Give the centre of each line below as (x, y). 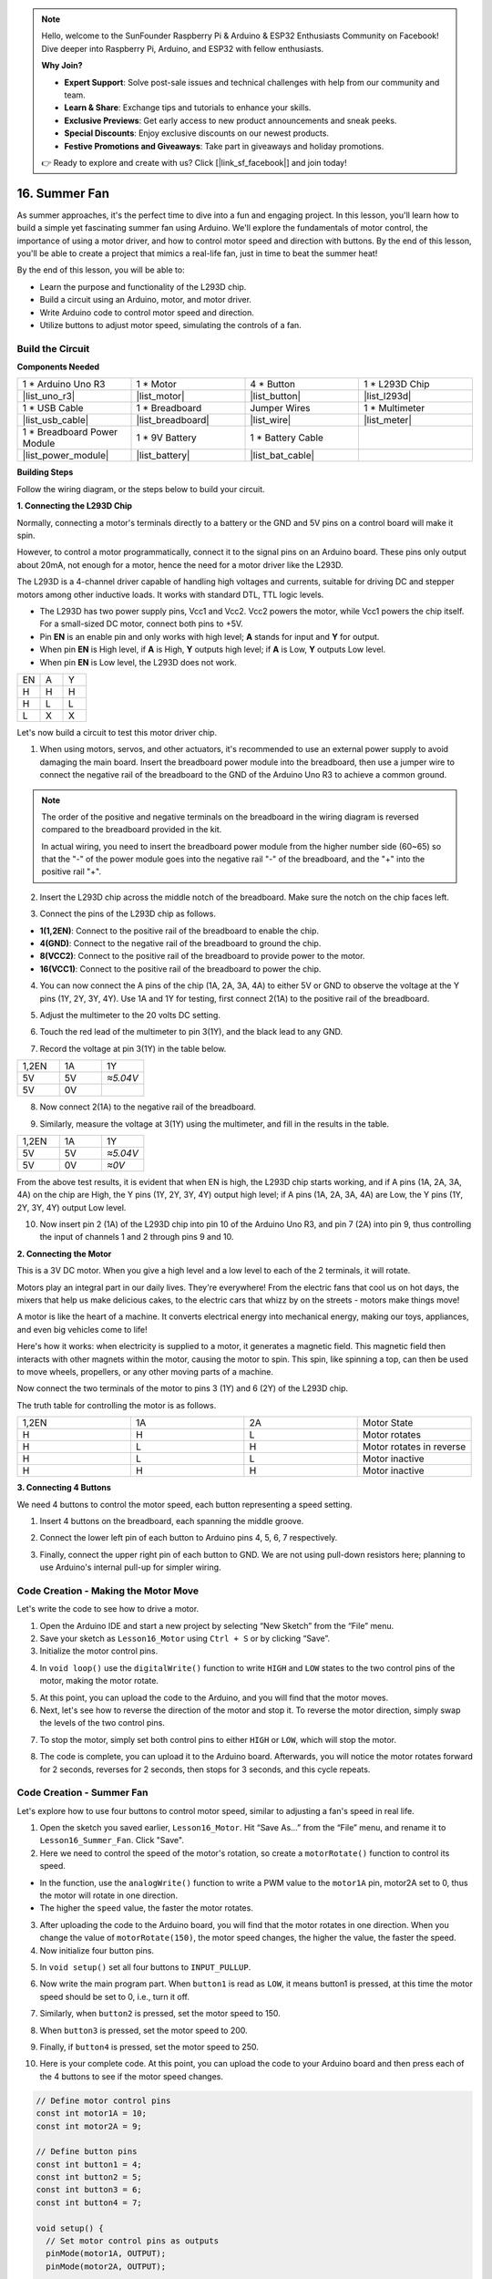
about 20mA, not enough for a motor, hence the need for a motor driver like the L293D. (180, 564)
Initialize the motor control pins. (99, 1651)
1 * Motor (157, 385)
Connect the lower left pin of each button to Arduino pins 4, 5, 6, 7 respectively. (189, 1538)
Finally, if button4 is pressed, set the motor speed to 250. (149, 2047)
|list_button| (275, 397)
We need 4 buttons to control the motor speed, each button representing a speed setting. (184, 1504)
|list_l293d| (387, 397)
